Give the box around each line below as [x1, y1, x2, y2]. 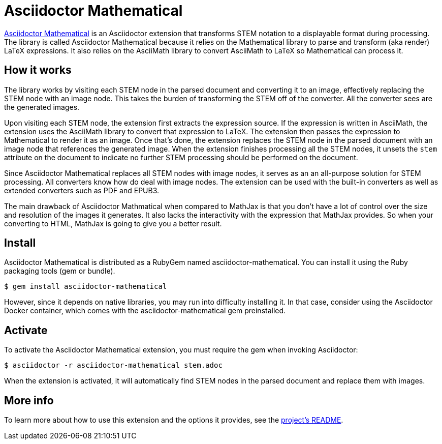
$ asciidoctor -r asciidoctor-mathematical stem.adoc [4, 361, 223, 370]
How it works [4, 64, 72, 77]
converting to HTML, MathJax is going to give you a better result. [4, 219, 222, 228]
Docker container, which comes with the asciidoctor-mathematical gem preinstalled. [4, 306, 286, 315]
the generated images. [4, 102, 80, 111]
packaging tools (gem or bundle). [4, 267, 115, 276]
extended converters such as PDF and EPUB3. [4, 186, 160, 195]
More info [4, 394, 54, 407]
